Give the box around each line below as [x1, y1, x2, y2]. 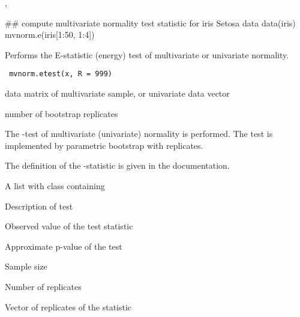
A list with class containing [5, 180, 105, 192]
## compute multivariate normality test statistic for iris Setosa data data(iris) [5, 16, 296, 29]
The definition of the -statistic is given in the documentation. [5, 159, 230, 172]
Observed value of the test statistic [5, 220, 133, 232]
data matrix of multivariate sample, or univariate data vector [5, 87, 230, 100]
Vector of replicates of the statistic [5, 300, 132, 313]
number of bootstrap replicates [5, 107, 118, 119]
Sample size [5, 260, 47, 273]
